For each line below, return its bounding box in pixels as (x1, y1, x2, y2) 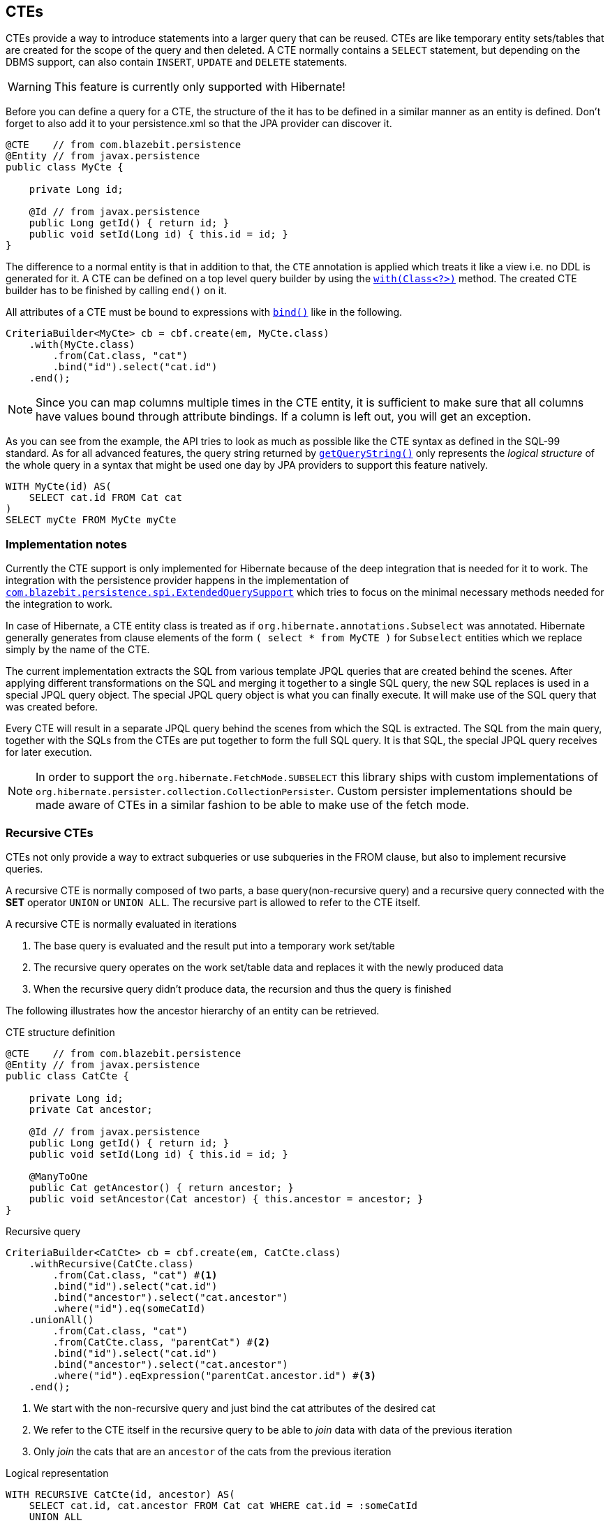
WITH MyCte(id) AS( (6, 481, 112, 493)
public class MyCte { (6, 161, 124, 173)
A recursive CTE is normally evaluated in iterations (6, 917, 237, 930)
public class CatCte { (6, 1070, 130, 1081)
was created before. (6, 701, 98, 713)
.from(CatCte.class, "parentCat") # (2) (52, 1336, 271, 1348)
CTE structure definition (6, 1026, 115, 1038)
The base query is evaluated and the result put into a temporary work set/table (34, 939, 395, 952)
